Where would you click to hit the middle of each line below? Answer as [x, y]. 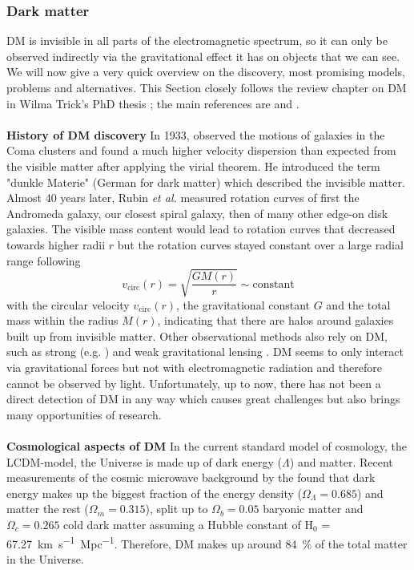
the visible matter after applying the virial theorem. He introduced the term [193, 166]
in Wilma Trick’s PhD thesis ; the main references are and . [153, 103]
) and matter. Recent [341, 461]
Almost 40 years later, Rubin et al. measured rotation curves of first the [183, 198]
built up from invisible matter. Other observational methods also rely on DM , [197, 336]
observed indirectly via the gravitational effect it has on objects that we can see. [203, 56]
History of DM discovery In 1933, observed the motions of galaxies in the [196, 134]
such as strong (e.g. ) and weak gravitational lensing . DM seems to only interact [205, 352]
